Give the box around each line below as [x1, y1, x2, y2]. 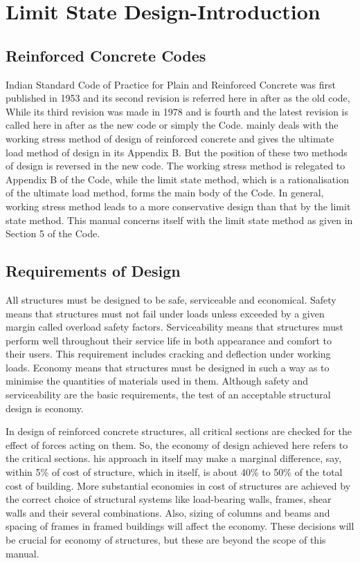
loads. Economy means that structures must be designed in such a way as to [6, 360, 330, 374]
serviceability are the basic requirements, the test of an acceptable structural [6, 387, 331, 402]
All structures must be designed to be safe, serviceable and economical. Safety [6, 292, 336, 306]
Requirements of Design [6, 260, 181, 281]
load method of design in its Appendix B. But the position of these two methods [6, 145, 348, 159]
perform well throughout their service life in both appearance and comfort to [6, 333, 332, 347]
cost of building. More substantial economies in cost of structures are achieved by [6, 478, 351, 492]
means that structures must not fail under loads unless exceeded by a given [6, 306, 325, 320]
